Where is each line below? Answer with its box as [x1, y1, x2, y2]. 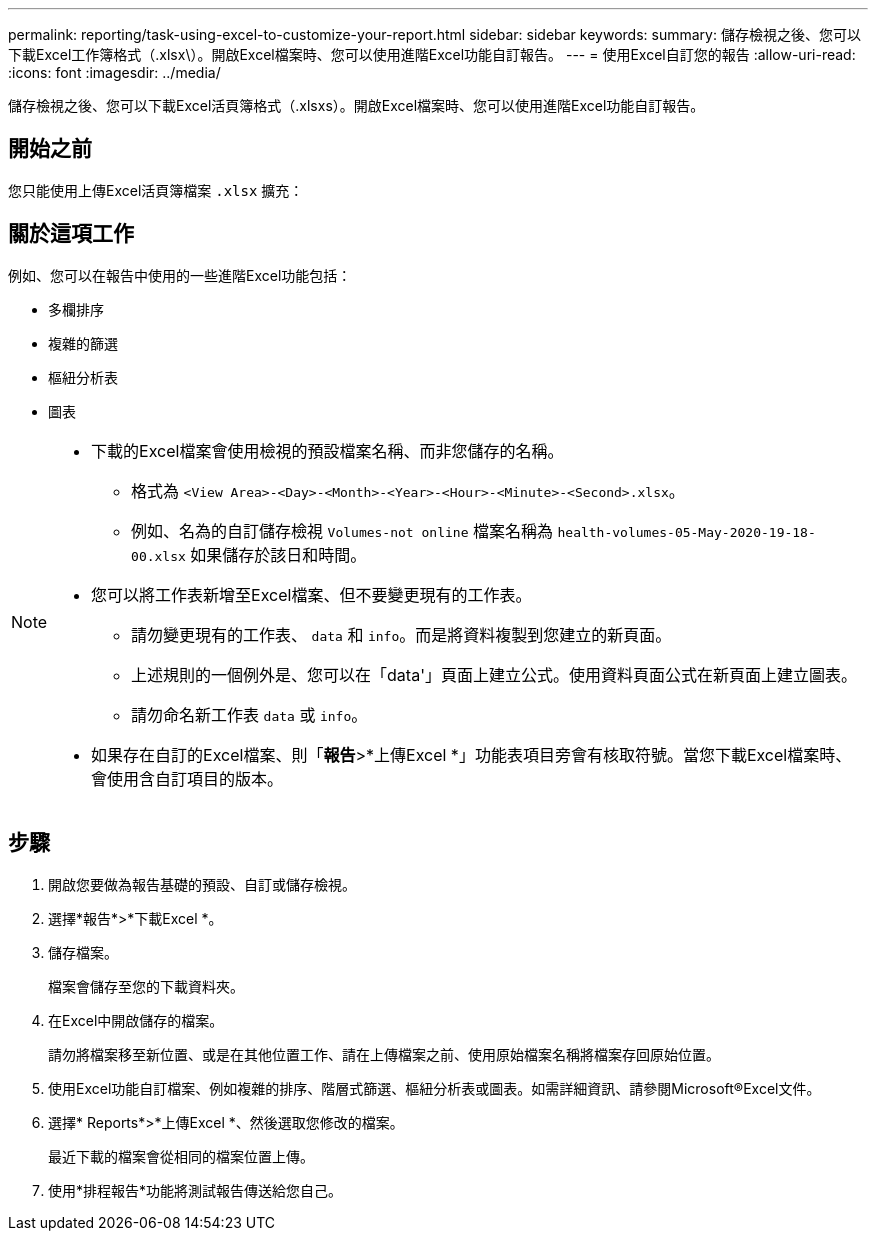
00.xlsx [131, 548, 186, 564]
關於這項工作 [8, 221, 134, 247]
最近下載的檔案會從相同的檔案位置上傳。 [48, 1147, 314, 1165]
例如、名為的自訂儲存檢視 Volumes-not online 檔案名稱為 [131, 520, 553, 541]
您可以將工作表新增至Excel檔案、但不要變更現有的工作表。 [91, 584, 532, 605]
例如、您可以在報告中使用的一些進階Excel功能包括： [8, 266, 352, 284]
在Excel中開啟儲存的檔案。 [48, 1011, 224, 1029]
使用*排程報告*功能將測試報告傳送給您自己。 [48, 1181, 343, 1199]
